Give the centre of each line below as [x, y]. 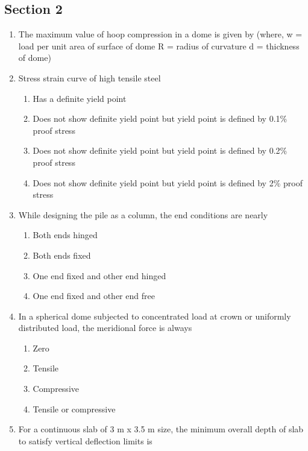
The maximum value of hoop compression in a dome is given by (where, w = [160, 34]
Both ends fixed [62, 255]
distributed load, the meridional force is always [105, 328]
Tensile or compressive [74, 408]
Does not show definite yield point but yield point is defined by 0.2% [160, 150]
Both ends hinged [65, 235]
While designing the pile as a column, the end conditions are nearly [143, 214]
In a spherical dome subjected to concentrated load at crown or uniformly [155, 316]
